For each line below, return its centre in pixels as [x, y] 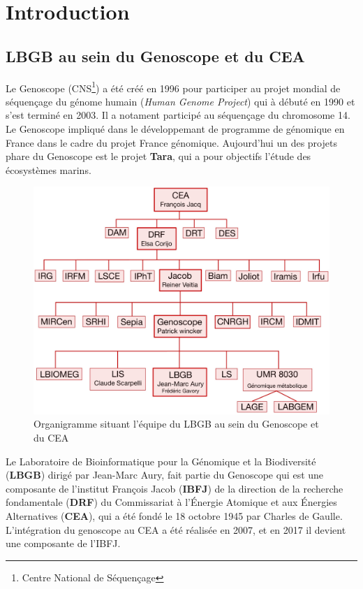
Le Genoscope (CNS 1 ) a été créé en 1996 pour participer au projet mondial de [173, 87]
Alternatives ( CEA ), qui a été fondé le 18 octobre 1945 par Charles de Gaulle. [174, 516]
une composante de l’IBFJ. [63, 543]
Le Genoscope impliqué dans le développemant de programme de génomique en [175, 129]
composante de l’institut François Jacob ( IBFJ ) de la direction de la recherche [175, 488]
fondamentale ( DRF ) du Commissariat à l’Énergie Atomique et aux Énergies [171, 502]
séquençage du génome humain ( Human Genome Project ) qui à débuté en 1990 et [180, 101]
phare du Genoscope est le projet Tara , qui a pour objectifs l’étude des [158, 156]
